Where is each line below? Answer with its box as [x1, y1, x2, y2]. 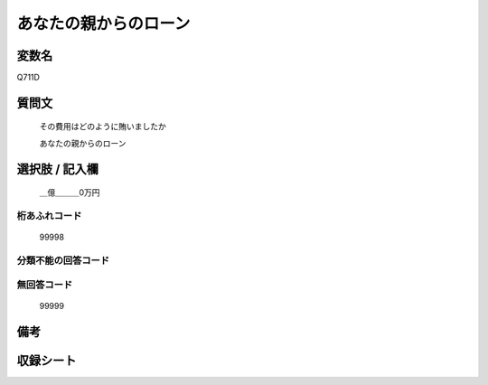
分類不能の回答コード [16, 254, 110, 267]
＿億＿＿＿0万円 [39, 187, 100, 198]
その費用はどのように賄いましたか [39, 121, 166, 132]
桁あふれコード [16, 210, 82, 222]
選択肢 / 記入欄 [16, 161, 99, 176]
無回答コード [16, 278, 73, 291]
